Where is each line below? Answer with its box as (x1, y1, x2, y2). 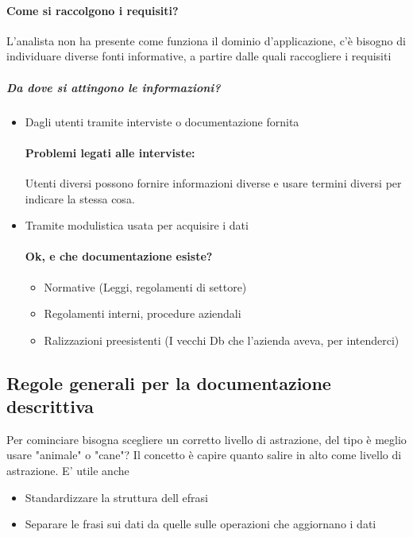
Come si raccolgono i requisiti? (6, 2, 179, 18)
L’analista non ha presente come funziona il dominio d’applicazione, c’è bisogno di (6, 32, 406, 48)
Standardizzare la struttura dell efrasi (25, 489, 209, 505)
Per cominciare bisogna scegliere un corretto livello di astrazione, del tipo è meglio (6, 431, 407, 447)
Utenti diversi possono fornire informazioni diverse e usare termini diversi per (25, 174, 402, 191)
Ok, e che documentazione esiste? (25, 248, 213, 265)
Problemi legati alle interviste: (25, 144, 195, 160)
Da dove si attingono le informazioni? (6, 79, 221, 95)
